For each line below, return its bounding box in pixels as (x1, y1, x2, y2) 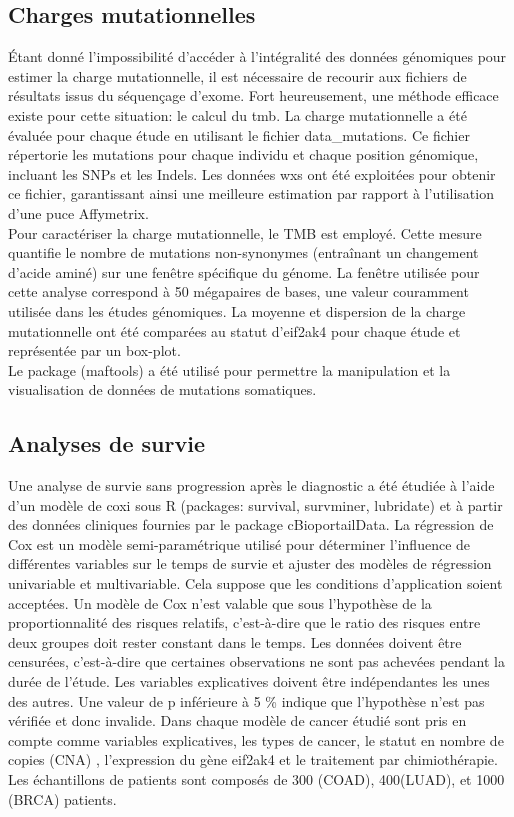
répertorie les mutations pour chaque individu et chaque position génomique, (8, 144, 479, 165)
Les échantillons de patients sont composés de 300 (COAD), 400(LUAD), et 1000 (8, 769, 505, 789)
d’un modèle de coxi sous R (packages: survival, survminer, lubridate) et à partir (8, 494, 503, 515)
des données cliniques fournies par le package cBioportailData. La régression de (8, 514, 494, 535)
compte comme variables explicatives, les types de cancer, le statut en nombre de (8, 729, 504, 750)
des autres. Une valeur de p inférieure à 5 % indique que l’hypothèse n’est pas (8, 690, 485, 711)
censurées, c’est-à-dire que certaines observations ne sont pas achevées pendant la (8, 651, 505, 672)
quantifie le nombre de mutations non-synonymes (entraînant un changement (8, 242, 479, 263)
